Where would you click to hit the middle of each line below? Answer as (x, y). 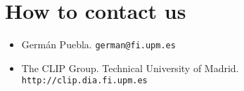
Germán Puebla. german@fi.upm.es (98, 44)
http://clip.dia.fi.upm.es (84, 81)
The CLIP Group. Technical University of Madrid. (130, 68)
